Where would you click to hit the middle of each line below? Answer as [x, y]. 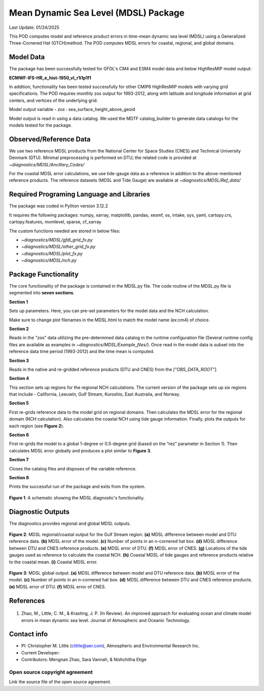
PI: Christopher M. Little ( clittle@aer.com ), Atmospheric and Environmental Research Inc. [110, 646]
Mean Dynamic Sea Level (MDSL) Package [97, 13]
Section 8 [19, 477]
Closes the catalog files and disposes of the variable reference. [73, 468]
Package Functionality [44, 274]
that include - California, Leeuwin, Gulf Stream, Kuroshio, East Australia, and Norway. [95, 394]
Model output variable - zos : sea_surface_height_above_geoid [72, 110]
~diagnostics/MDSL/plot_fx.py [52, 253]
